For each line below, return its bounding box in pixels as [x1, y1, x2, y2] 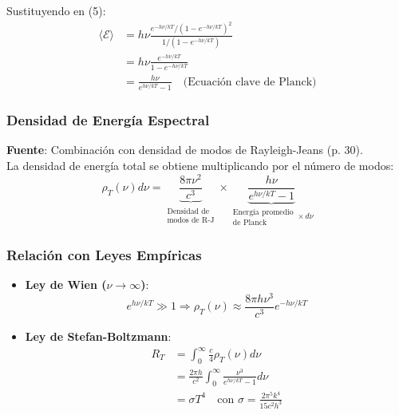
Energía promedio [232, 208, 294, 217]
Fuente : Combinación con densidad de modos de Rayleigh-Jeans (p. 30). [6, 141, 363, 158]
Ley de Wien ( [25, 276, 107, 293]
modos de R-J [167, 215, 215, 224]
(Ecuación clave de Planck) [183, 76, 317, 88]
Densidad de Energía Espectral [6, 110, 210, 130]
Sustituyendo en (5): [6, 2, 106, 18]
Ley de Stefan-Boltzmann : [25, 327, 172, 344]
